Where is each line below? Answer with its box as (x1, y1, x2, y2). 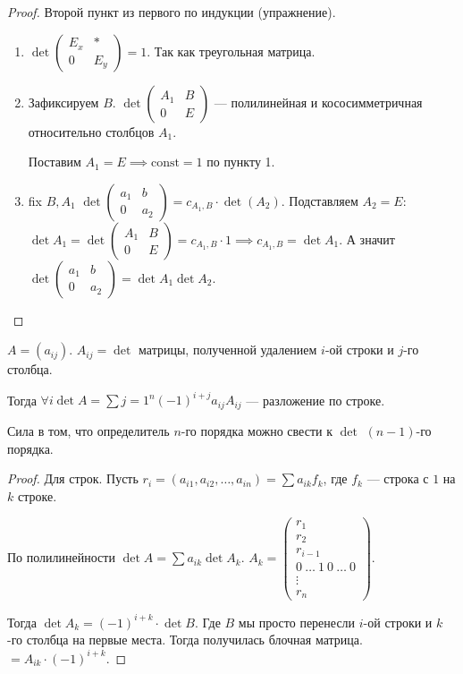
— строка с (366, 469, 429, 488)
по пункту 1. (206, 152, 275, 171)
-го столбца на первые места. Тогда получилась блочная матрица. (7, 630, 363, 649)
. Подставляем (281, 191, 358, 209)
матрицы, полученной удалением (139, 340, 317, 359)
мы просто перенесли (238, 612, 356, 631)
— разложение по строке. (246, 390, 385, 409)
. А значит (339, 229, 395, 248)
